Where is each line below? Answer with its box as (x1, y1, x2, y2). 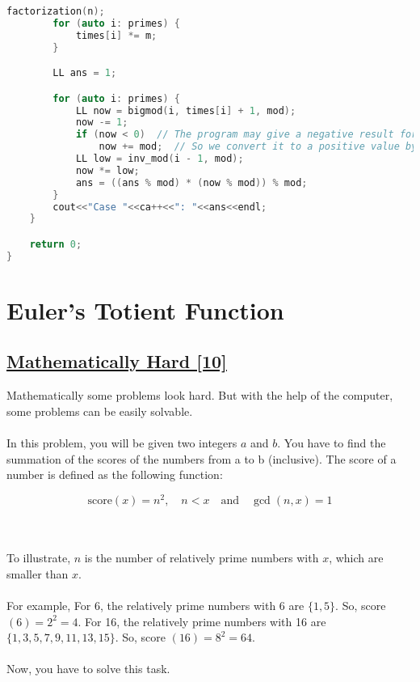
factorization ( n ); (6, 6, 105, 17)
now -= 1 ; (75, 116, 128, 129)
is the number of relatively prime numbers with (84, 549, 319, 566)
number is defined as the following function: (6, 466, 223, 483)
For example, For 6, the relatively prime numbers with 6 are (6, 596, 304, 613)
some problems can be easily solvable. (6, 402, 193, 419)
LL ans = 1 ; (52, 67, 117, 79)
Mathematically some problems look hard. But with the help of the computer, (6, 387, 393, 404)
